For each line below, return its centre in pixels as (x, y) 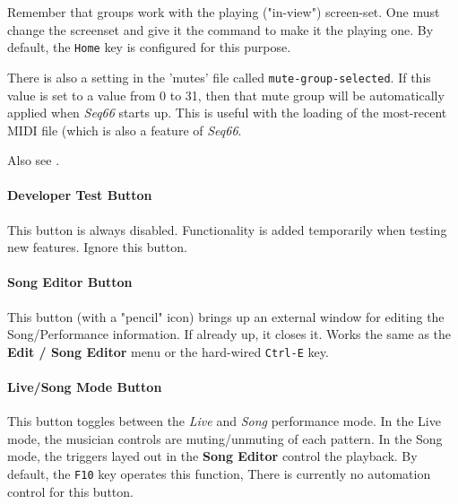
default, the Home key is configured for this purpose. (149, 47)
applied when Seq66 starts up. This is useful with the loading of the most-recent (227, 113)
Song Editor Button (70, 282)
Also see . (34, 160)
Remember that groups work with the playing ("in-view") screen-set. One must (224, 12)
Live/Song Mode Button (85, 387)
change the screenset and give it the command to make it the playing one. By (220, 29)
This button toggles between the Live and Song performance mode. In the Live (224, 421)
